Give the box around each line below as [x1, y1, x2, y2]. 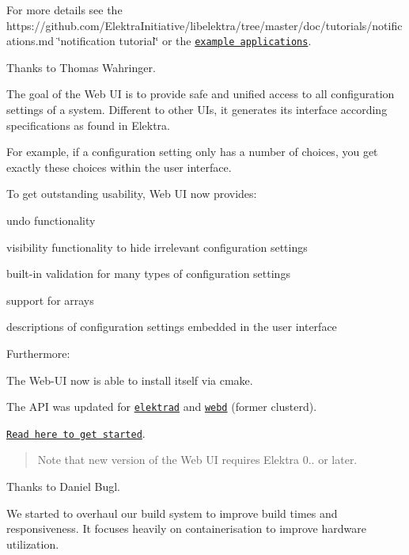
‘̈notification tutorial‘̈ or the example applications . [57, 32, 312, 49]
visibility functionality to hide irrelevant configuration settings [6, 238, 308, 255]
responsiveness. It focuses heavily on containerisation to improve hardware [6, 520, 366, 537]
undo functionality [6, 212, 96, 228]
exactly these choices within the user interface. [6, 158, 232, 175]
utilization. [6, 535, 59, 552]
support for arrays [6, 291, 94, 308]
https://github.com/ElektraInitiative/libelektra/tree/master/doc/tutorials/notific [6, 17, 403, 33]
